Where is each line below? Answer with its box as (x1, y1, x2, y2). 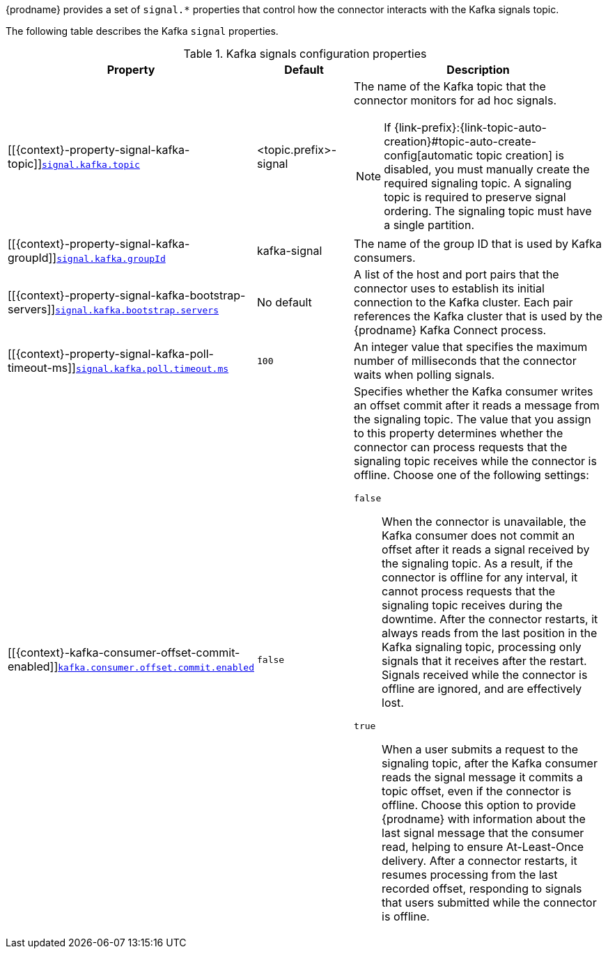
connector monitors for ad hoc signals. (354, 93, 557, 107)
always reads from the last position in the (382, 626, 598, 640)
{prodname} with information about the (382, 812, 586, 826)
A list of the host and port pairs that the (354, 267, 559, 281)
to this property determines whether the (354, 426, 563, 440)
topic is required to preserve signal (384, 190, 566, 204)
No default (257, 295, 312, 309)
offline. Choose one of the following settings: (354, 468, 589, 482)
